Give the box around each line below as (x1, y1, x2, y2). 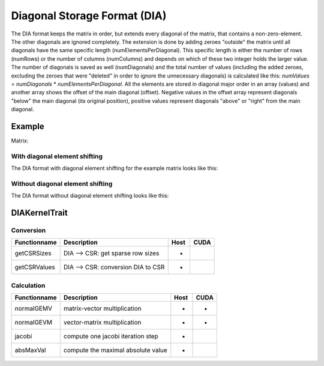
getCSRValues (14, 263, 55, 272)
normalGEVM (14, 319, 52, 327)
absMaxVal (14, 346, 46, 355)
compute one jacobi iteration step (63, 332, 158, 341)
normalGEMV (14, 304, 52, 313)
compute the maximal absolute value (63, 346, 167, 355)
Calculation (11, 281, 46, 290)
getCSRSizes (14, 249, 52, 258)
